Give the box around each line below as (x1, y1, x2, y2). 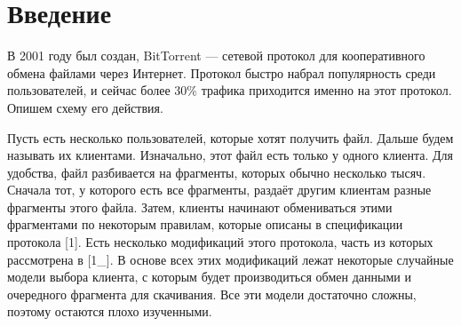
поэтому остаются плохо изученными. (7, 302, 212, 321)
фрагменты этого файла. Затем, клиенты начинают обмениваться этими (7, 197, 393, 216)
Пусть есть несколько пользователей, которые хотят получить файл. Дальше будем (7, 128, 454, 147)
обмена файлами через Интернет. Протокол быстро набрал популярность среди (7, 63, 436, 82)
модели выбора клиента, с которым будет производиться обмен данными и (7, 267, 411, 286)
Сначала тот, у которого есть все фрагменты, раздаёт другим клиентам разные (7, 180, 432, 199)
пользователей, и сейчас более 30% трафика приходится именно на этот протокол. (7, 81, 452, 99)
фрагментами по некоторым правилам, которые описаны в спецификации (7, 215, 403, 234)
